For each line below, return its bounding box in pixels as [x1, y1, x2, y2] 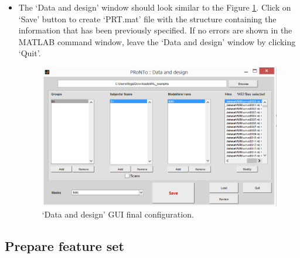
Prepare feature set [5, 237, 124, 255]
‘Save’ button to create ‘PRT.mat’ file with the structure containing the [18, 12, 277, 25]
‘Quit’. [18, 47, 41, 59]
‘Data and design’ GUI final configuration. [42, 208, 194, 220]
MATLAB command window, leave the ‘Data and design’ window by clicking [18, 35, 296, 47]
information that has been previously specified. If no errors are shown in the [18, 24, 292, 36]
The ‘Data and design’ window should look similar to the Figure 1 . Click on [18, 1, 291, 13]
